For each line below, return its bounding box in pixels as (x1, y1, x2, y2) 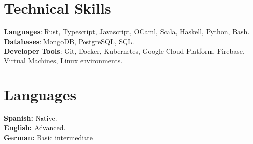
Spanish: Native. (4, 113, 57, 123)
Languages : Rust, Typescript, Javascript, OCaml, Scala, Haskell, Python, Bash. (4, 27, 250, 37)
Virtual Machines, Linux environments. (4, 55, 123, 65)
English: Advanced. (4, 122, 66, 133)
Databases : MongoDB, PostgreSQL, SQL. (4, 36, 134, 46)
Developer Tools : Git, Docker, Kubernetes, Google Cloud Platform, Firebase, (4, 46, 245, 56)
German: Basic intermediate (4, 132, 93, 142)
